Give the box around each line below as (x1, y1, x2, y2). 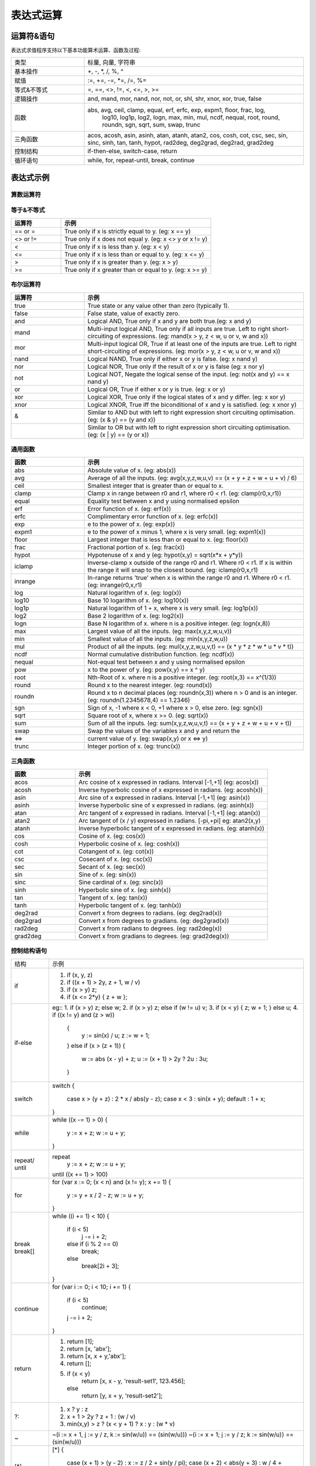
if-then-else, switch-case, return (87, 147, 178, 155)
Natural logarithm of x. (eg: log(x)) (87, 589, 181, 597)
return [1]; (67, 1337, 94, 1345)
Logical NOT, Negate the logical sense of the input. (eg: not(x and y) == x (87, 370, 290, 378)
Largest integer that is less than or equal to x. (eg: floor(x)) (87, 535, 249, 544)
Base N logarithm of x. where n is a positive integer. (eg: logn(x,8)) (87, 619, 270, 627)
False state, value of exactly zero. (87, 309, 180, 317)
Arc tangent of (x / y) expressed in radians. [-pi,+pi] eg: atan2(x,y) (78, 817, 261, 825)
